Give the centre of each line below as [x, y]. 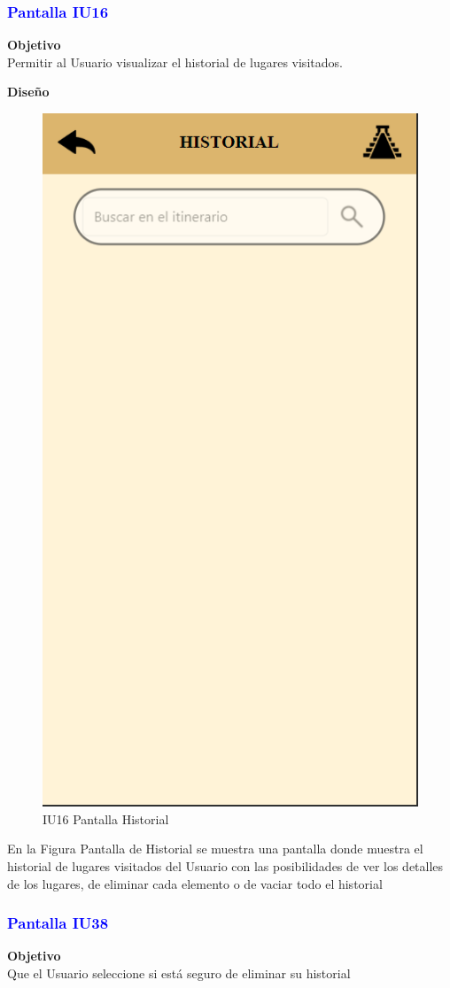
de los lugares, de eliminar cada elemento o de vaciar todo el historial [195, 883]
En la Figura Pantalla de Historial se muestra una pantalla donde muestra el [215, 849]
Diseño [28, 92]
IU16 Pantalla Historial [106, 818]
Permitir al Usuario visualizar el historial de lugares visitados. [175, 62]
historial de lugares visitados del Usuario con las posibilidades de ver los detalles [225, 866]
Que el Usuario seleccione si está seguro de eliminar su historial [179, 973]
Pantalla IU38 [58, 923]
